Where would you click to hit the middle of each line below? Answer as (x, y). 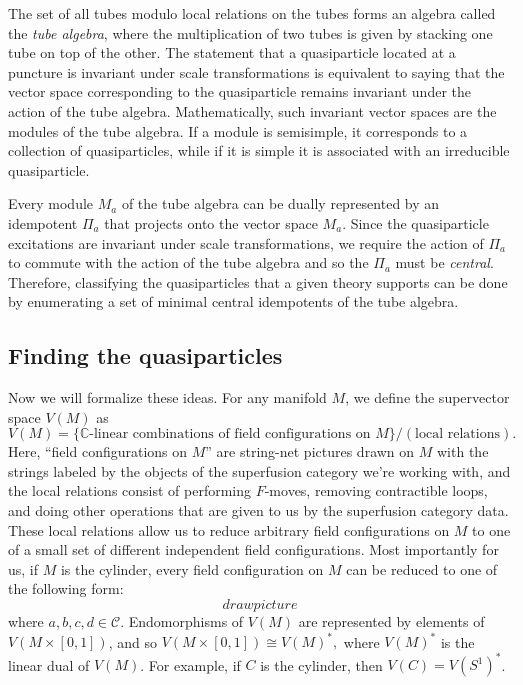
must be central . (444, 262)
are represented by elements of (391, 621)
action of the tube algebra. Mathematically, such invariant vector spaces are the (252, 110)
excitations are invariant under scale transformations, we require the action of (246, 242)
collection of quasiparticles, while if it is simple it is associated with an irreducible (259, 150)
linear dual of (49, 664)
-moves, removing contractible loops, (376, 490)
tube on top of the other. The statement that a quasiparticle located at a (232, 52)
